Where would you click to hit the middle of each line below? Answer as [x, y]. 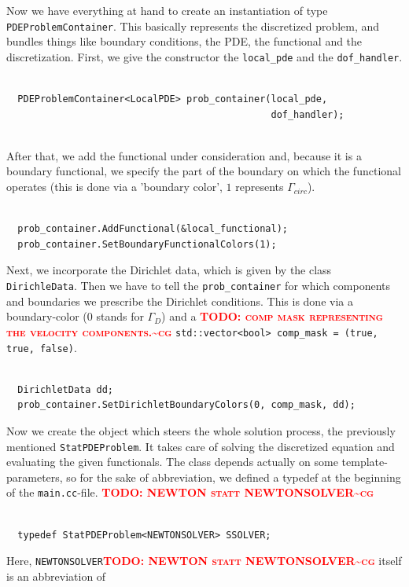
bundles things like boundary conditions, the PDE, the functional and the [184, 41]
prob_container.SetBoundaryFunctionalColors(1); [147, 244]
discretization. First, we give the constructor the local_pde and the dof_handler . [204, 56]
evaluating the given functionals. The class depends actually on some [172, 462]
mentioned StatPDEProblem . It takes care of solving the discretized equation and [201, 446]
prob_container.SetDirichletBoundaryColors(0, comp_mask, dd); [186, 405]
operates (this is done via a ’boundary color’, [114, 187]
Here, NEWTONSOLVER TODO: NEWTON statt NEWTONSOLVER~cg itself [204, 561]
